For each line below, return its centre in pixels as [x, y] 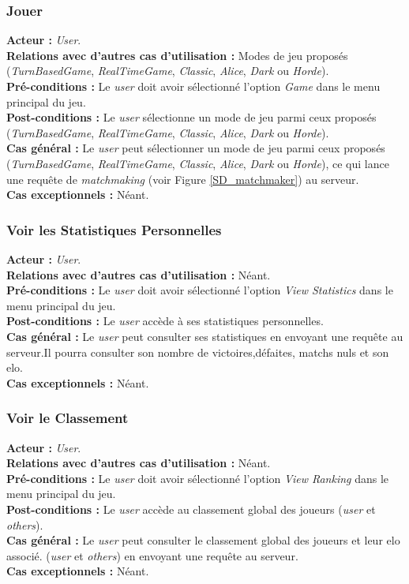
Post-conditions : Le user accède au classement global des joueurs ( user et [191, 509]
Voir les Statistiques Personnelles [114, 229]
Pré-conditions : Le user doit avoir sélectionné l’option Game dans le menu [193, 86]
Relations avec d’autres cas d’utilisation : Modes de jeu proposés [177, 55]
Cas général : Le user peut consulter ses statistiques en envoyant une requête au [205, 336]
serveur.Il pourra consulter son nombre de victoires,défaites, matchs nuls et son [198, 352]
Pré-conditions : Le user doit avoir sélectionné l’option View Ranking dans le [198, 478]
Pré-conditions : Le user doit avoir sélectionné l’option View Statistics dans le [200, 290]
